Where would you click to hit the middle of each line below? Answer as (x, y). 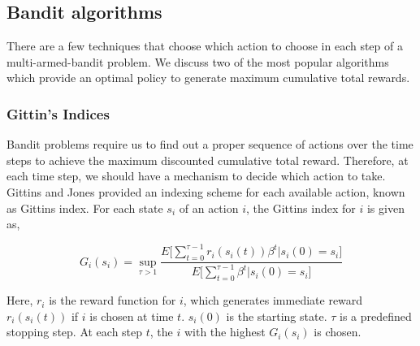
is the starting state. (277, 316)
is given (385, 208)
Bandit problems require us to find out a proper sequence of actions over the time (210, 144)
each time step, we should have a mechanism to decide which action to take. (196, 176)
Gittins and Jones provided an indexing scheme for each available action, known (206, 191)
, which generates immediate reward (273, 300)
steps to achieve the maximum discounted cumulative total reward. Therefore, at (208, 160)
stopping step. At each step (75, 332)
